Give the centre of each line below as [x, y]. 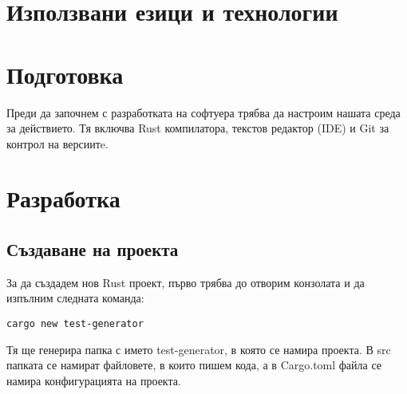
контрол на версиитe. [57, 143]
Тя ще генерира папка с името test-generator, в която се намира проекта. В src [199, 349]
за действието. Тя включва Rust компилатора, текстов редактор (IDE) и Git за [198, 128]
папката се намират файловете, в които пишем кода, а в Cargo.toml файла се [194, 365]
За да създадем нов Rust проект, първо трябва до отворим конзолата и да [186, 282]
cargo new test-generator [75, 324]
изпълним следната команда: [75, 298]
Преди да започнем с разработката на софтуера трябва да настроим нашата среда [203, 112]
